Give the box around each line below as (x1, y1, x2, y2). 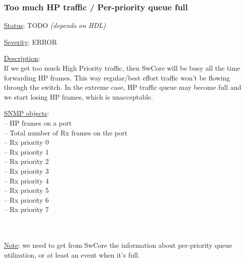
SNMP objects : (4, 108, 49, 118)
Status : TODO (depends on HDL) (4, 20, 106, 30)
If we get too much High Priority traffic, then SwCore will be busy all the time (4, 63, 241, 73)
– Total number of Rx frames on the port (4, 127, 128, 137)
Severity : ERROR (4, 36, 57, 47)
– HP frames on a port (4, 117, 72, 128)
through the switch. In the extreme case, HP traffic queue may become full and (4, 82, 242, 92)
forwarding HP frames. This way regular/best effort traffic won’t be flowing (4, 72, 230, 82)
